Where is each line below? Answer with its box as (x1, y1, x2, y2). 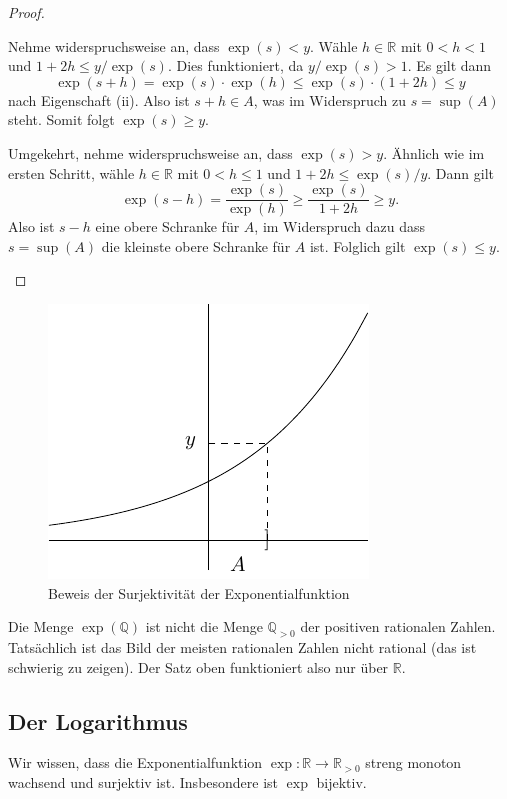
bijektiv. (316, 771, 367, 792)
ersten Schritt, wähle (8, 162, 135, 183)
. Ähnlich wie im (383, 142, 485, 163)
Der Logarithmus (8, 705, 188, 736)
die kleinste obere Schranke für (101, 235, 291, 256)
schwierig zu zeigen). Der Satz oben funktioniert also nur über (8, 656, 389, 677)
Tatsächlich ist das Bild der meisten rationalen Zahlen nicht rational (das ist (8, 636, 477, 657)
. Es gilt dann (407, 55, 492, 76)
